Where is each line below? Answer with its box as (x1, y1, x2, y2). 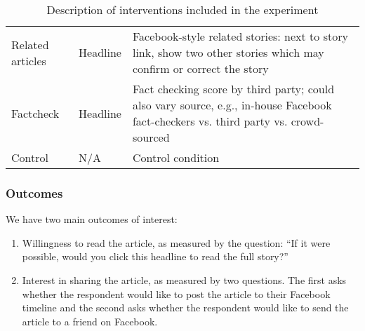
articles (11, 52, 46, 69)
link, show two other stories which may (132, 44, 324, 60)
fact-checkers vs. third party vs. (132, 113, 288, 129)
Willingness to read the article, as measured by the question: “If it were (22, 235, 331, 250)
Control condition (132, 149, 220, 165)
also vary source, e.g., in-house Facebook (132, 97, 332, 113)
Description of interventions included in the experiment (46, 1, 319, 18)
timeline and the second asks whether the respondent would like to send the (22, 300, 349, 315)
